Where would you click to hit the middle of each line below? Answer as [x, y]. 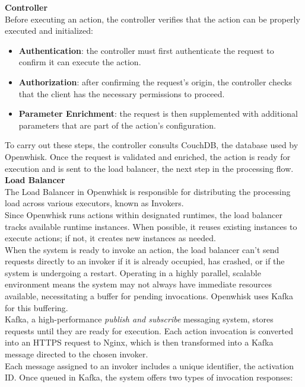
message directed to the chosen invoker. [77, 354]
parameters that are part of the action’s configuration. [117, 125]
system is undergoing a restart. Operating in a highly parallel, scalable [133, 272]
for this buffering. [36, 307]
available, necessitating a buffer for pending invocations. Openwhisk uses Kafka [149, 296]
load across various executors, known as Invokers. [94, 203]
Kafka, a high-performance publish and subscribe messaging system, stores [139, 319]
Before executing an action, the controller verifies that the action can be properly [152, 19]
